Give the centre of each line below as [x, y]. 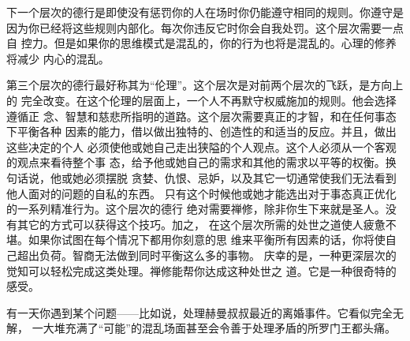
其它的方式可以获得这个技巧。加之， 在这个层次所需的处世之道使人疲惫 [201, 224]
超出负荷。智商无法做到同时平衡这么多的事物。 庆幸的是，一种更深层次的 [207, 255]
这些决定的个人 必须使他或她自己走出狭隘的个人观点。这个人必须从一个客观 [201, 146]
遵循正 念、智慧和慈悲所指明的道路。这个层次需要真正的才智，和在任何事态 [201, 116]
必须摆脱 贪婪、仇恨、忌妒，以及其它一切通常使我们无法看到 [240, 177]
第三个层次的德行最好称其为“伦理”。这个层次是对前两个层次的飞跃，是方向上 [205, 85]
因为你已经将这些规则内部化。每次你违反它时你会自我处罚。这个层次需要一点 [205, 27]
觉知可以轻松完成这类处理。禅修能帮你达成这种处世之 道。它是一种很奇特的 [201, 270]
